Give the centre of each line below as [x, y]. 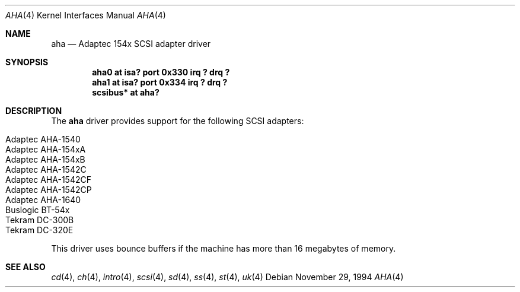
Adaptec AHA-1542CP [49, 190]
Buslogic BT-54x [38, 210]
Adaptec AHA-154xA [46, 149]
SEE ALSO [25, 267]
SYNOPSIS [27, 62]
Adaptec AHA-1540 [43, 139]
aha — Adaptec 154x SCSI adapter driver [131, 44]
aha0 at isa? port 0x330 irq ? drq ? [161, 72]
